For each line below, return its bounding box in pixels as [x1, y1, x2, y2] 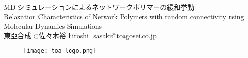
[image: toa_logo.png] [23, 47, 97, 55]
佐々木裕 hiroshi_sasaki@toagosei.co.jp [38, 30, 157, 40]
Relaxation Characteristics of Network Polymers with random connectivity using [4, 11, 244, 21]
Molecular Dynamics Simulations [4, 21, 102, 31]
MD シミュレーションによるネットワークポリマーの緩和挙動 [4, 2, 195, 12]
